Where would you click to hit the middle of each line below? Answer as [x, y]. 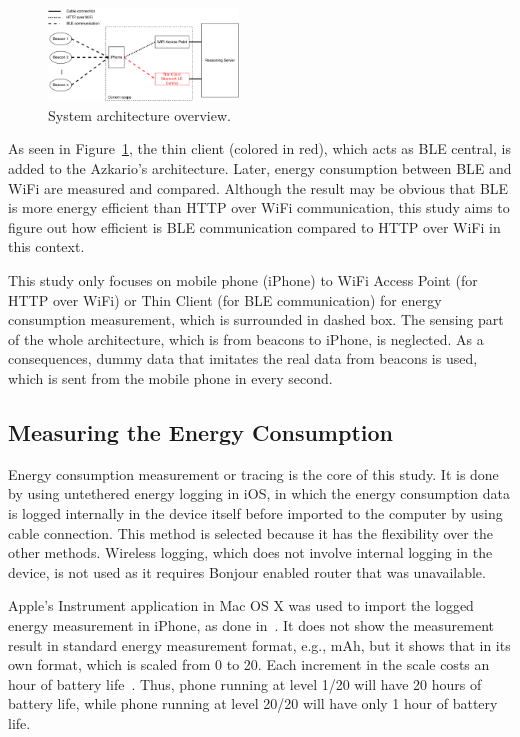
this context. [46, 246]
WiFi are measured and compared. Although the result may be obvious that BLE [258, 187]
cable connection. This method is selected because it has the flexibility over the [250, 532]
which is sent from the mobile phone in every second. [170, 377]
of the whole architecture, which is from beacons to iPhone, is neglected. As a [246, 338]
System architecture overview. [139, 114]
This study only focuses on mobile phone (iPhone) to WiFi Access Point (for [243, 280]
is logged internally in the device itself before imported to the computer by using [255, 512]
